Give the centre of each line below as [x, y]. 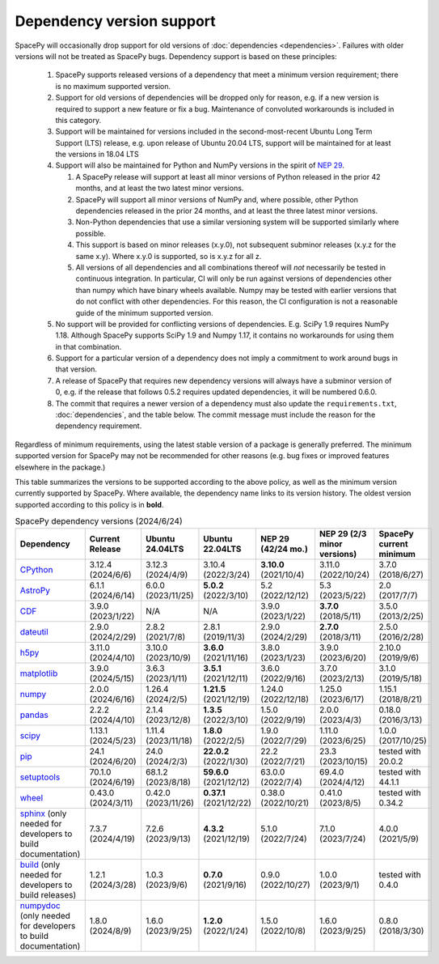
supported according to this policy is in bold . [89, 504]
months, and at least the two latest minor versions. [160, 188]
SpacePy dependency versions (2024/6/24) [99, 521]
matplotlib [39, 673]
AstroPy [35, 590]
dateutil [34, 631]
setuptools [40, 777]
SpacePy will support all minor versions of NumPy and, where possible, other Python [217, 199]
